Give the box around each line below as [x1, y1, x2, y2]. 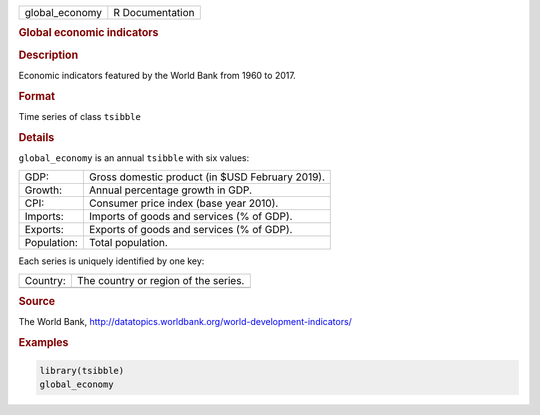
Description [18, 48, 79, 62]
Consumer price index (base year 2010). [88, 196, 279, 210]
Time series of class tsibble [18, 110, 142, 122]
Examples [18, 336, 69, 350]
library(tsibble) [39, 365, 125, 376]
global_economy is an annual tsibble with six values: [18, 152, 250, 164]
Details [18, 130, 55, 144]
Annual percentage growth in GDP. [88, 183, 253, 197]
